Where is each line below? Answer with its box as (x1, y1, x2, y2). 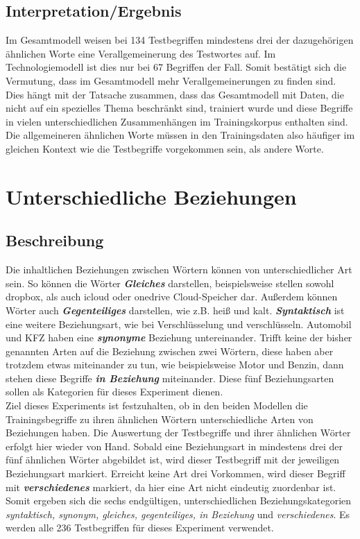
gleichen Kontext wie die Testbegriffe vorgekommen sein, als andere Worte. (6, 141, 324, 155)
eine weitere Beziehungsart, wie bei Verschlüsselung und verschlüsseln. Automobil (6, 316, 352, 331)
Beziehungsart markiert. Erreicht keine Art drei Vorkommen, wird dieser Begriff (6, 466, 345, 481)
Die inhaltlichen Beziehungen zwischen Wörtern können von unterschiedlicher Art (6, 262, 352, 277)
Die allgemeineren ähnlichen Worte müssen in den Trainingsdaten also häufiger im (6, 128, 355, 142)
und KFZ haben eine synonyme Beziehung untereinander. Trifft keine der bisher (6, 330, 352, 345)
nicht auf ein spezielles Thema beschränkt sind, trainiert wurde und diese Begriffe (6, 101, 353, 115)
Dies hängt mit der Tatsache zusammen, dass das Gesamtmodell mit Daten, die (6, 87, 344, 101)
